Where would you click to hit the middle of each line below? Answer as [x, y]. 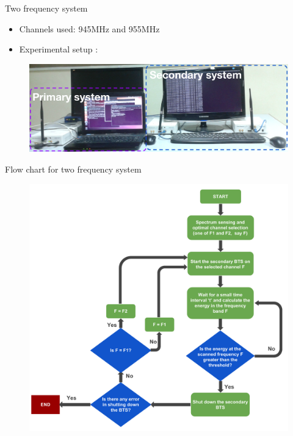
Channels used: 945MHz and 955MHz [89, 28]
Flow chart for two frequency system [73, 169]
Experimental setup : [59, 49]
